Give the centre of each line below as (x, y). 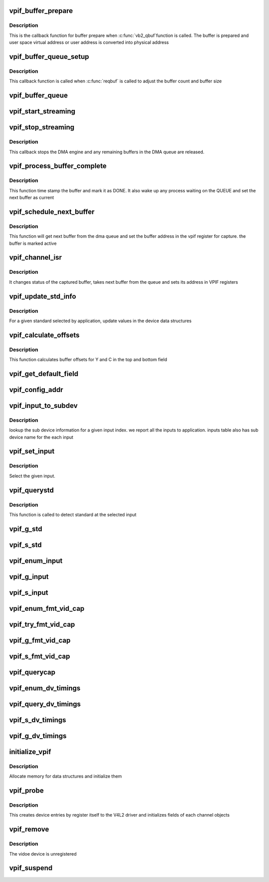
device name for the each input (41, 437)
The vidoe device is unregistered (43, 854)
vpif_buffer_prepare (41, 11)
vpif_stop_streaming (42, 127)
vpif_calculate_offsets (44, 335)
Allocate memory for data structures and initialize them (66, 776)
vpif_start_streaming (42, 112)
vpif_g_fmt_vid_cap (40, 640)
